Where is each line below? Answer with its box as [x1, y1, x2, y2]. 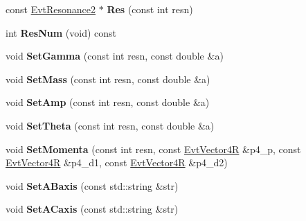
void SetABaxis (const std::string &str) [6, 178, 179, 193]
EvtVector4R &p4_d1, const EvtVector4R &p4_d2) [6, 155, 228, 170]
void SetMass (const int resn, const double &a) [6, 71, 210, 86]
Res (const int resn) [107, 2, 193, 16]
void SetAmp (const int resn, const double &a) [6, 95, 210, 109]
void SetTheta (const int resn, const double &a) [6, 118, 215, 132]
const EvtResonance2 [6, 2, 96, 16]
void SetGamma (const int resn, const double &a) [6, 48, 224, 63]
